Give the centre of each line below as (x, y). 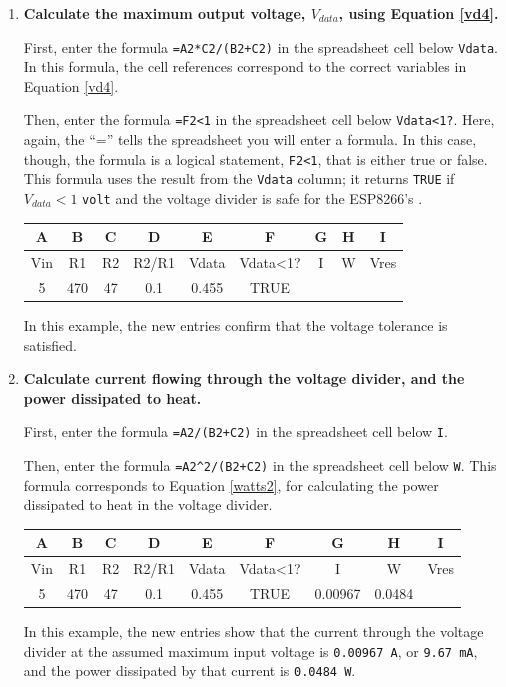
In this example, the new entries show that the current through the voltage (253, 631)
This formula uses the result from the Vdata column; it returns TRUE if (239, 178)
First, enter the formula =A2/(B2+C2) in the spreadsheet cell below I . (235, 431)
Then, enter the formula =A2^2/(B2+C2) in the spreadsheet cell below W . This (260, 464)
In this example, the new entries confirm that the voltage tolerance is (235, 324)
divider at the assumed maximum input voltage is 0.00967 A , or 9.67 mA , (250, 650)
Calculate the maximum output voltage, (164, 13)
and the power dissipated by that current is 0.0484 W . (189, 670)
